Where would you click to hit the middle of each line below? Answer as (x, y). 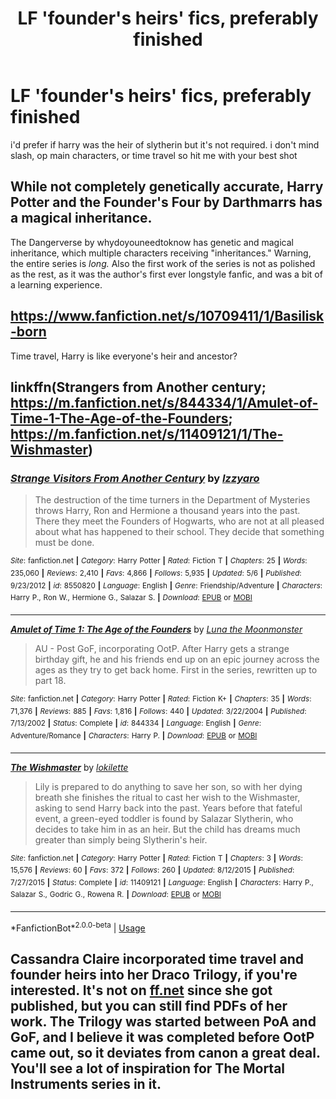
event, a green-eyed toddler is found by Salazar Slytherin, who (164, 818)
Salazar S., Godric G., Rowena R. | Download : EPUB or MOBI (116, 895)
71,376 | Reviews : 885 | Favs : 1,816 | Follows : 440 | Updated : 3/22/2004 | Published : (158, 711)
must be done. (64, 543)
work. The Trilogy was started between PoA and (163, 1022)
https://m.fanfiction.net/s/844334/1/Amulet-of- (164, 402)
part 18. (50, 680)
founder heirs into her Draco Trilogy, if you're (154, 975)
